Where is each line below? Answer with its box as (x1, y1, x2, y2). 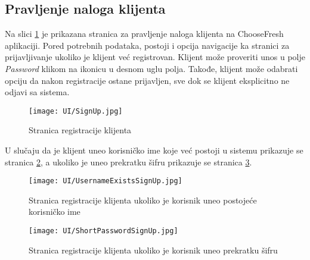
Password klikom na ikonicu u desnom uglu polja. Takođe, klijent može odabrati (5, 62, 298, 74)
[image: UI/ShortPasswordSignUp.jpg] (29, 227, 178, 236)
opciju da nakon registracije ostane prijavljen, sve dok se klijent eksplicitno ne (5, 74, 290, 86)
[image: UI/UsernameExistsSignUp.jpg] (29, 177, 182, 186)
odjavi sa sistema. (5, 86, 70, 98)
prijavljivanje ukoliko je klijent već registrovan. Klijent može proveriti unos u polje (5, 51, 305, 63)
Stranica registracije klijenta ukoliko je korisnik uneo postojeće (29, 193, 257, 206)
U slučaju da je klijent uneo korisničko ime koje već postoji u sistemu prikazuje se (5, 144, 303, 156)
